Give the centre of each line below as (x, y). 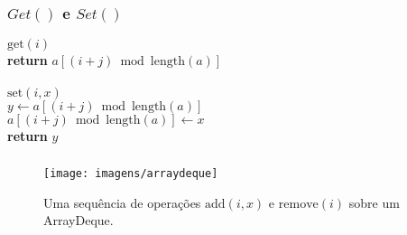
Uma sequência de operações (122, 202)
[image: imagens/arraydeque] (131, 173)
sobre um (374, 202)
